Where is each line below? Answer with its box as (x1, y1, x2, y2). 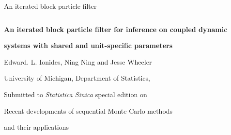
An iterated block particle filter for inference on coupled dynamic (4, 24, 228, 34)
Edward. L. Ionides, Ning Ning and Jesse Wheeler (4, 56, 152, 67)
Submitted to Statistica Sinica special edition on (4, 89, 147, 99)
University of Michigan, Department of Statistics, (4, 73, 150, 83)
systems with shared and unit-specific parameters (4, 40, 173, 51)
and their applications (4, 122, 69, 132)
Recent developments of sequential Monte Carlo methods (4, 105, 173, 116)
